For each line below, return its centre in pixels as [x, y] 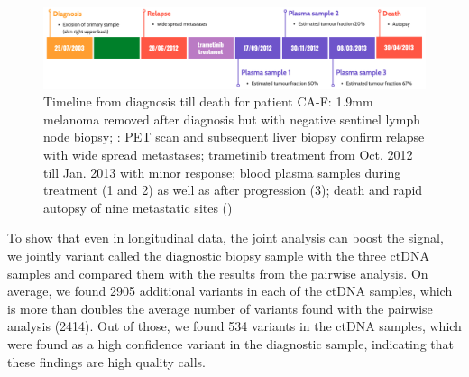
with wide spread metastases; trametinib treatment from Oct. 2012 [228, 155]
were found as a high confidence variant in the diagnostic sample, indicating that [230, 343]
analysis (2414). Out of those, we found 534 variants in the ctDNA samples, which [234, 326]
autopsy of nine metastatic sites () [138, 207]
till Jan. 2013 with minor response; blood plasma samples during [222, 172]
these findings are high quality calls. [107, 361]
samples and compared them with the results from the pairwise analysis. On [218, 273]
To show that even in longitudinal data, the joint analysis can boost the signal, [225, 238]
